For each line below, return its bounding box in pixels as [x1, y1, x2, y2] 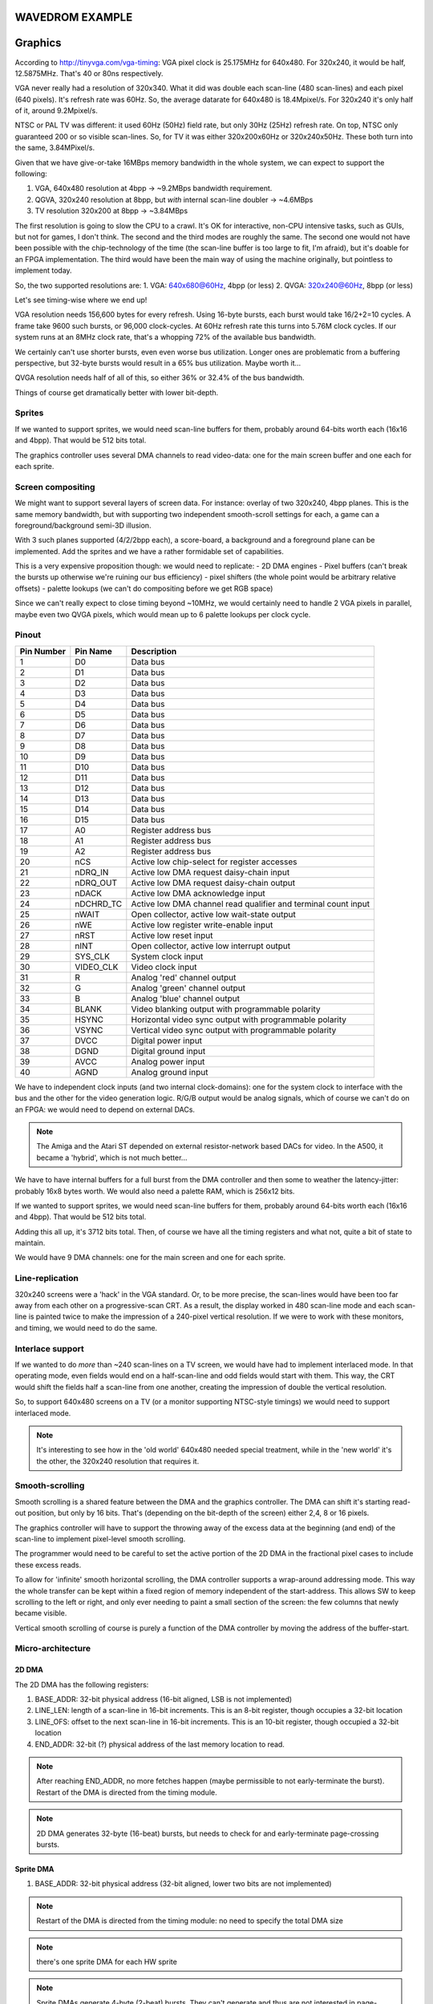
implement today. [14, 265, 72, 276]
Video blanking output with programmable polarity [131, 1003, 321, 1014]
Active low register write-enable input [131, 919, 273, 930]
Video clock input [131, 961, 197, 972]
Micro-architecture [14, 1643, 91, 1655]
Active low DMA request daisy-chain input [131, 867, 290, 878]
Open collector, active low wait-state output [131, 908, 296, 919]
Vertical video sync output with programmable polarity [131, 1024, 337, 1036]
